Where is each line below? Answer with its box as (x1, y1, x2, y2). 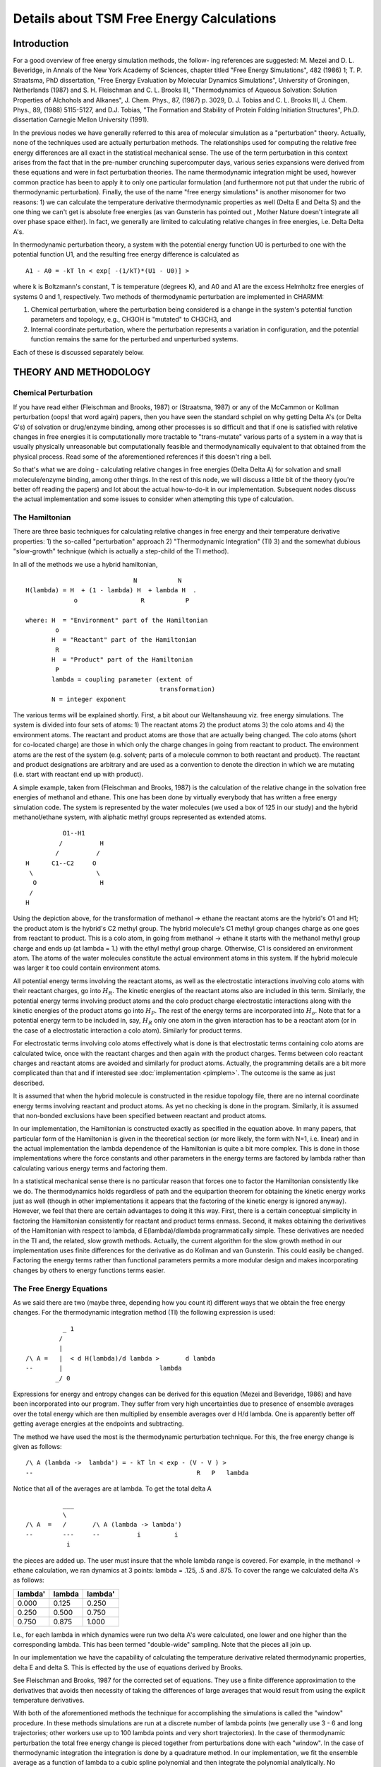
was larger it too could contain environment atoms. (13, 963, 162, 972)
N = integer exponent (52, 695, 126, 703)
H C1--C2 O (25, 859, 97, 867)
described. (13, 1079, 45, 1087)
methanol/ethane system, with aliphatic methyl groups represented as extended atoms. (13, 813, 267, 821)
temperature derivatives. (13, 1696, 85, 1705)
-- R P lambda (25, 1469, 249, 1477)
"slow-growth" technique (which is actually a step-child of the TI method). (13, 547, 229, 556)
